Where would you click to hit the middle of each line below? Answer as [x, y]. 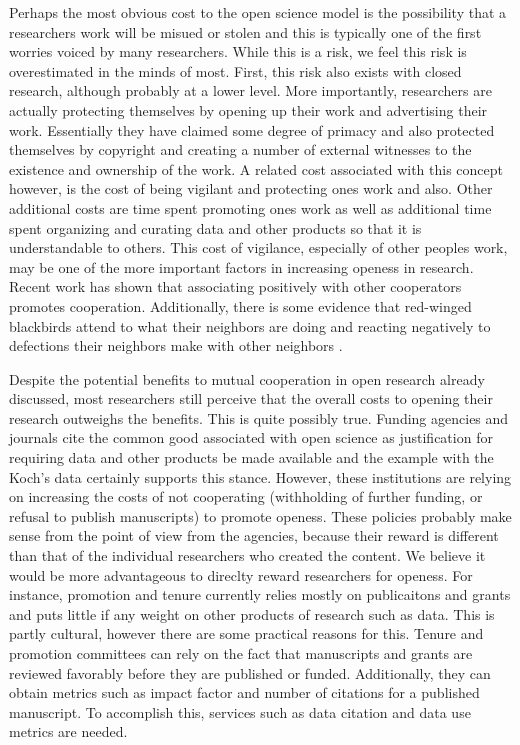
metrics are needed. [68, 731]
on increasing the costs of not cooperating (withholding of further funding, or [246, 496]
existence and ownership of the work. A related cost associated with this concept [256, 168]
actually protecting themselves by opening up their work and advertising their [248, 109]
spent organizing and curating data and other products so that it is [215, 227]
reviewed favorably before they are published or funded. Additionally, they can [250, 672]
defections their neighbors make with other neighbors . [176, 345]
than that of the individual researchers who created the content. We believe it [247, 555]
